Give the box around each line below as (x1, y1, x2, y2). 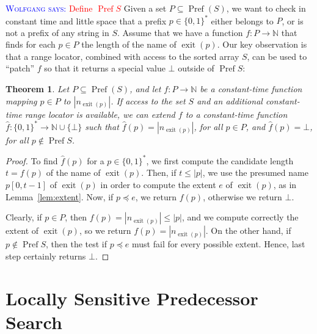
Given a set (123, 2, 167, 14)
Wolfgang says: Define (5, 2, 93, 14)
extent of (5, 224, 39, 237)
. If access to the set (111, 94, 186, 107)
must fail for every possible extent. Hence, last (132, 238, 305, 250)
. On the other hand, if (205, 224, 291, 237)
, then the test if (46, 238, 107, 250)
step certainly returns (5, 249, 86, 262)
